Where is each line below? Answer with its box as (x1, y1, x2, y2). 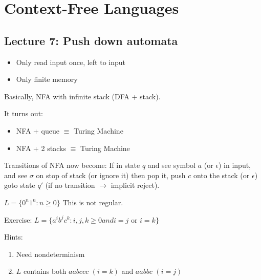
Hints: (4, 231, 23, 242)
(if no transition (45, 180, 95, 190)
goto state (4, 180, 35, 190)
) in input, (218, 160, 251, 170)
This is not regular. (62, 197, 123, 207)
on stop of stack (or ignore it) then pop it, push (36, 169, 186, 180)
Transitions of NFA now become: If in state (4, 160, 140, 170)
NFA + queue (16, 125, 59, 136)
